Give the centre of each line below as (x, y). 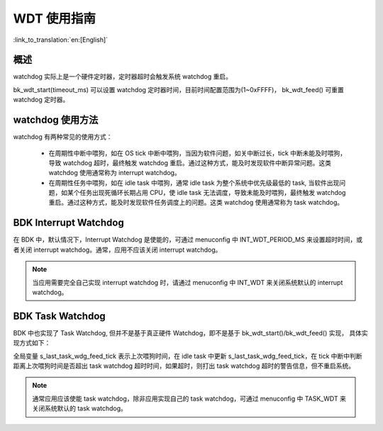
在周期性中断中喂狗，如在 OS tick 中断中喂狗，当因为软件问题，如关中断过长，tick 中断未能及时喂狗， (198, 153)
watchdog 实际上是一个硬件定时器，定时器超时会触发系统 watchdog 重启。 (122, 77)
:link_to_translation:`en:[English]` (61, 40)
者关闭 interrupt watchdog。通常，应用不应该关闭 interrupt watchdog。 (117, 250)
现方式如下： (32, 343)
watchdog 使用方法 (56, 120)
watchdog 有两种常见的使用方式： (63, 137)
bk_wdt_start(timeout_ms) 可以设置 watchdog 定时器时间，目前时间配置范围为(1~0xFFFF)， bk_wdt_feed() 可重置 (178, 89)
